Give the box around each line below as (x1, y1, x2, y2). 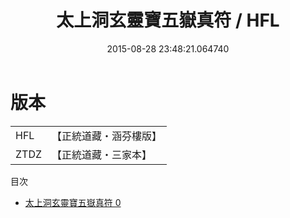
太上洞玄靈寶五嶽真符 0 (24, 196, 122, 208)
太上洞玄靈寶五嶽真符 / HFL (56, 9, 280, 32)
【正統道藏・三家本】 (51, 147, 153, 161)
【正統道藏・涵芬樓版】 (51, 129, 163, 143)
